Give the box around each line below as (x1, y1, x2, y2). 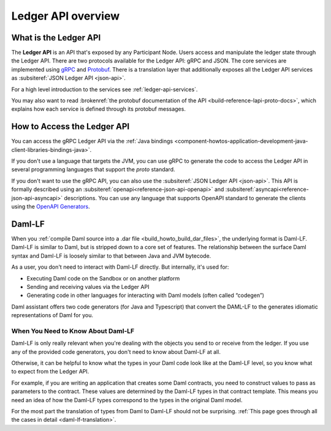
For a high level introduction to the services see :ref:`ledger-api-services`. (11, 86, 198, 93)
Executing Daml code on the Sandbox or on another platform (26, 274, 180, 282)
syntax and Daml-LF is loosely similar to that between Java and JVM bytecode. (11, 252, 211, 260)
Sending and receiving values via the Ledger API (26, 283, 150, 290)
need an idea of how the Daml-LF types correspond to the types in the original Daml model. (11, 396, 243, 403)
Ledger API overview (11, 9, 120, 23)
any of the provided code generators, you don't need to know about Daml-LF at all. (11, 348, 221, 355)
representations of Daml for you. (11, 312, 94, 319)
